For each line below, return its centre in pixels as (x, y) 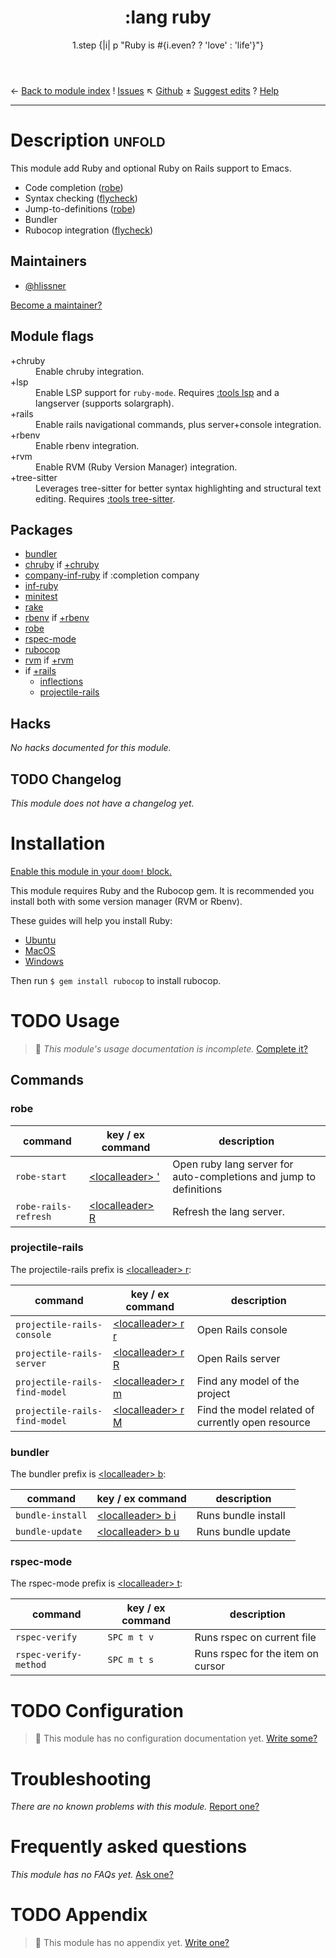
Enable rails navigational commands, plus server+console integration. (178, 424)
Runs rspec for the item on (256, 1654)
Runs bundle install (241, 1516)
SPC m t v (131, 1637)
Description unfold (88, 140)
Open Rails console (242, 1329)
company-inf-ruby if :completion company (112, 575)
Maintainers (49, 261)
